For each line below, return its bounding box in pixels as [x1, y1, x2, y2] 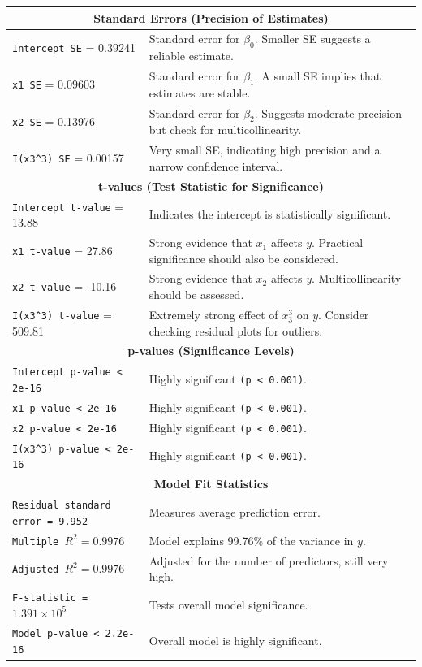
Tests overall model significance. [149, 596, 308, 613]
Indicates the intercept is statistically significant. [149, 206, 391, 223]
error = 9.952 [12, 515, 88, 527]
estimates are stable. [149, 84, 251, 101]
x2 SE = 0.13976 [12, 112, 95, 129]
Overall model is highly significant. [149, 632, 322, 649]
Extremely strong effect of [149, 305, 278, 323]
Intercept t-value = [12, 197, 124, 214]
